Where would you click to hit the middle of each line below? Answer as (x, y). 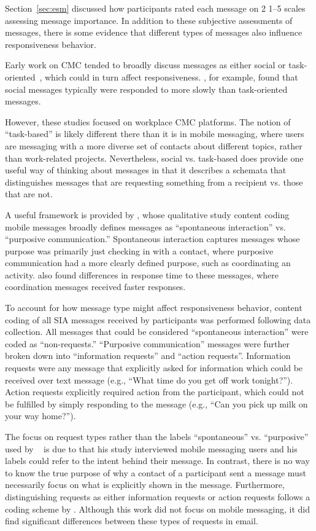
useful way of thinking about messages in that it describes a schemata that (146, 170)
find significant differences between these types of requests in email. (132, 521)
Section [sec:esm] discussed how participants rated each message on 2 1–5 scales (155, 8)
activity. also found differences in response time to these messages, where (142, 274)
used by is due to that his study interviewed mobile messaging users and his (151, 448)
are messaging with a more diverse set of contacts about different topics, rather (154, 145)
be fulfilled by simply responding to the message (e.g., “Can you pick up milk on (156, 403)
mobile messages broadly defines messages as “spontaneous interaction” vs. (145, 226)
